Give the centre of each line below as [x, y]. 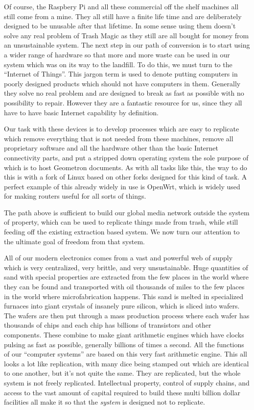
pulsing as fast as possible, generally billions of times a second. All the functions [124, 344]
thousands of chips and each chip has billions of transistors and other [108, 325]
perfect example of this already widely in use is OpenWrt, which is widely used [122, 186]
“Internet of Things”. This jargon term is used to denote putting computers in [121, 74]
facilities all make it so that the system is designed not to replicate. [104, 402]
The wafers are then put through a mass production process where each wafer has [127, 315]
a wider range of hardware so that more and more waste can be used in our [117, 54]
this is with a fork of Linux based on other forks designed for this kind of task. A [126, 177]
